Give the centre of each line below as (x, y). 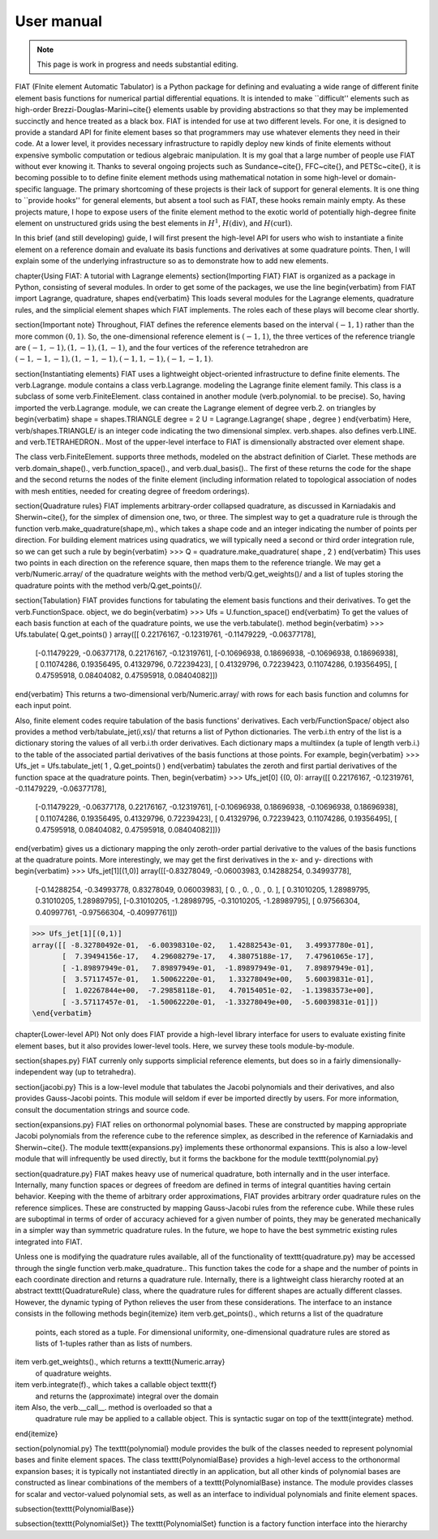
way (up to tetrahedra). (98, 1072)
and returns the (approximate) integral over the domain (127, 1396)
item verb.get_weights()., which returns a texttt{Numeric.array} (120, 1362)
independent (36, 1072)
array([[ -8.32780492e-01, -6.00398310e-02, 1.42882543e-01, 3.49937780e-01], (203, 945)
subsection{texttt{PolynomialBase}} (75, 1509)
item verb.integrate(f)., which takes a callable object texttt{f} (116, 1385)
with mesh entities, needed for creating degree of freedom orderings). (132, 491)
